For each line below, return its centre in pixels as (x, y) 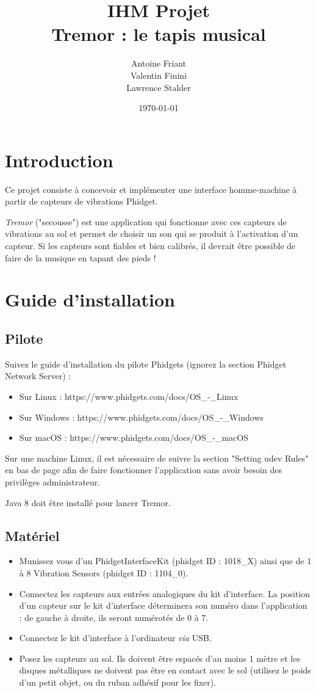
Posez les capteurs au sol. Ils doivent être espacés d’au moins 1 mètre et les (160, 658)
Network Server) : (38, 376)
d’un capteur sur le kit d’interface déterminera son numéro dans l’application (163, 605)
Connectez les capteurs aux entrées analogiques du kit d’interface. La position (165, 593)
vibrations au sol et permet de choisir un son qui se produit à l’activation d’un (152, 234)
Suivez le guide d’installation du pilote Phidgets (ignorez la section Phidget (146, 364)
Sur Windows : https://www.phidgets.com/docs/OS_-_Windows (142, 417)
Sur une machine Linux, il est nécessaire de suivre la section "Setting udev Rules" (157, 458)
